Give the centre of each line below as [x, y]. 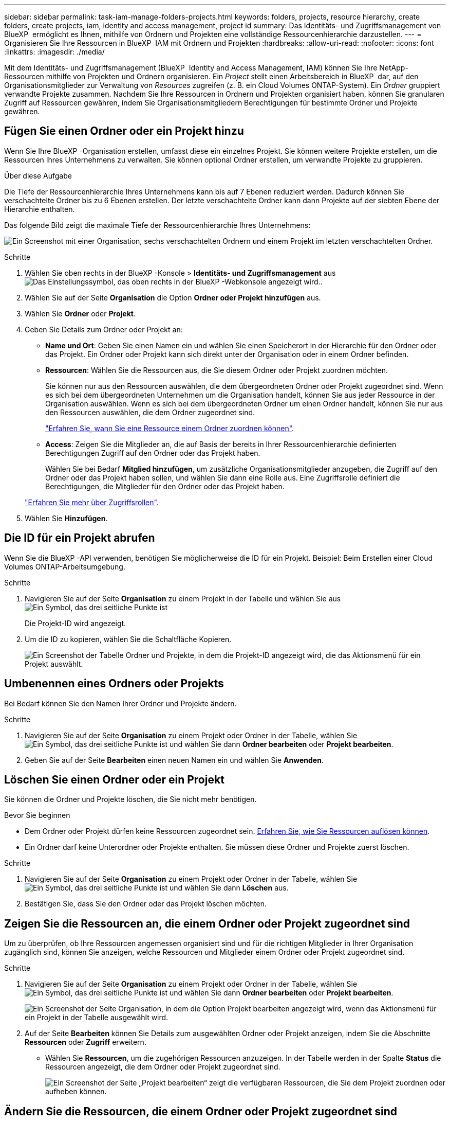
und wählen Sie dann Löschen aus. [229, 888]
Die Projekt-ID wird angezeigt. [76, 623]
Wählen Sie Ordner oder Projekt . [80, 313]
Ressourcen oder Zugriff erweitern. [86, 1042]
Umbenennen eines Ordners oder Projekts [114, 684]
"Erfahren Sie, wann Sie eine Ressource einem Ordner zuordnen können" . [170, 428]
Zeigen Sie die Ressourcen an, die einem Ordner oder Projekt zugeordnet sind [207, 923]
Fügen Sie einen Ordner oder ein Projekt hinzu [124, 131]
